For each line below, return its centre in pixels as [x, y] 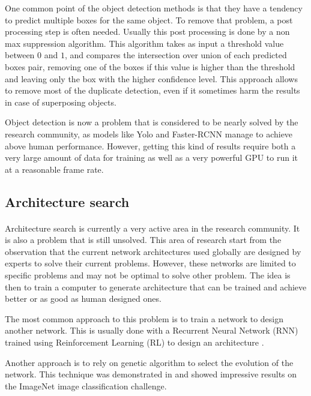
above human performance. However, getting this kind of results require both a [150, 145]
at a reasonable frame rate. [54, 169]
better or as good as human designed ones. [83, 298]
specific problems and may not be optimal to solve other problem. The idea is [148, 275]
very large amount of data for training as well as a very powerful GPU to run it [152, 157]
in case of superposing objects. [61, 102]
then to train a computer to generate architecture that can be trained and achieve [156, 286]
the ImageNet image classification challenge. [86, 385]
